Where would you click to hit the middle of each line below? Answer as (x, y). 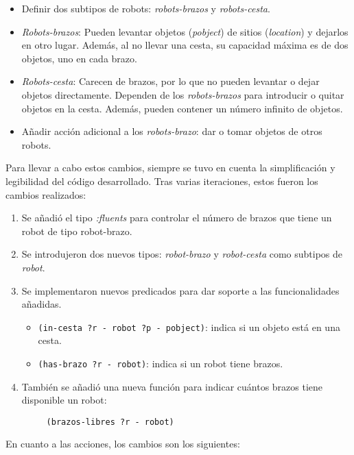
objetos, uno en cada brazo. (79, 58)
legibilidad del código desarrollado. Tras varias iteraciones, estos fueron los (162, 181)
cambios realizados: (46, 194)
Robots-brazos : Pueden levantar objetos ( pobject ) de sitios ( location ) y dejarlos (185, 31)
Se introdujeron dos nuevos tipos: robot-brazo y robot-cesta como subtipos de (182, 254)
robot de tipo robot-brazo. (77, 231)
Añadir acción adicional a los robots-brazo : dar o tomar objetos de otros (172, 131)
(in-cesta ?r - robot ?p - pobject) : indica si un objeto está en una (189, 327)
